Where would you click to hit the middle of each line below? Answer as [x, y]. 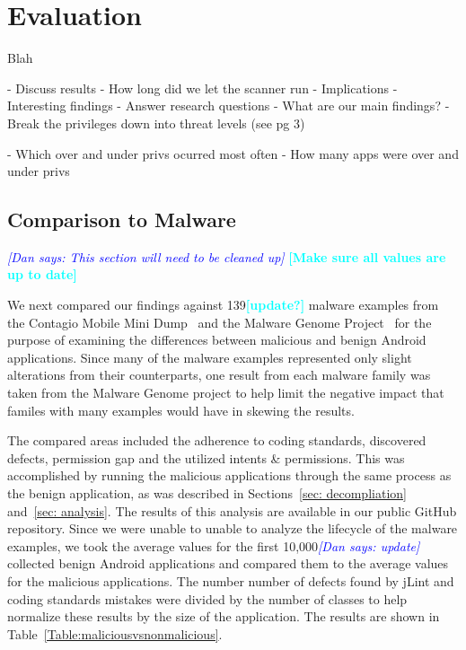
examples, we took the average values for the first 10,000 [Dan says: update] [214, 545]
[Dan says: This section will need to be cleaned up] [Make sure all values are [227, 256]
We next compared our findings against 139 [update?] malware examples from [223, 305]
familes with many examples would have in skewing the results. [181, 410]
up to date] [42, 274]
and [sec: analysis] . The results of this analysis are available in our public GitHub [232, 510]
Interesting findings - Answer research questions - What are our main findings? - [229, 105]
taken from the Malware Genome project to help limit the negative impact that [226, 393]
